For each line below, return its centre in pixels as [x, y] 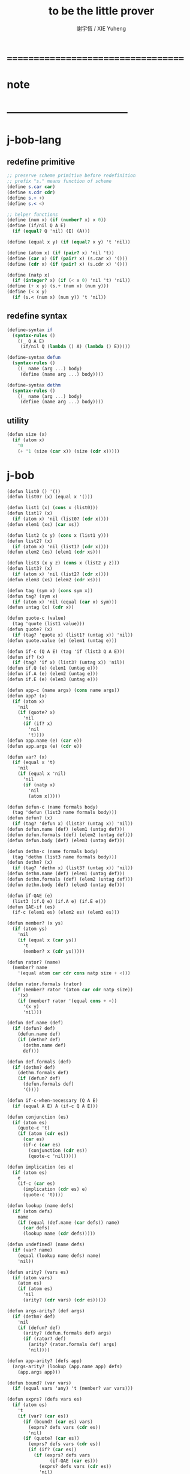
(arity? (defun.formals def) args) [67, 1333]
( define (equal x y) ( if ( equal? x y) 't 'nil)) [69, 242]
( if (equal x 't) [34, 763]
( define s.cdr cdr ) [31, 192]
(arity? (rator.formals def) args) [73, 1345]
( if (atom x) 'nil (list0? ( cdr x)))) [61, 519]
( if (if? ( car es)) [53, 1450]
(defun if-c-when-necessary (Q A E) [52, 1100]
